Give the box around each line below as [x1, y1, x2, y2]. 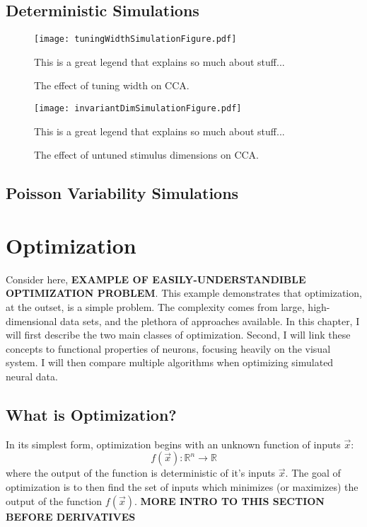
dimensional [6, 313, 57, 328]
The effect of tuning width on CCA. [34, 78, 190, 93]
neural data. [6, 368, 58, 383]
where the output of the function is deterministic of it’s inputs [6, 465, 276, 480]
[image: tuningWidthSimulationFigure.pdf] [34, 34, 237, 45]
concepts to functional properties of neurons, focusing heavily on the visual [6, 341, 331, 356]
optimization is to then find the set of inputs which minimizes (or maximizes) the [6, 479, 359, 494]
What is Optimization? [6, 403, 177, 425]
